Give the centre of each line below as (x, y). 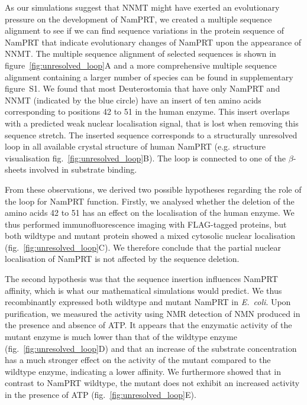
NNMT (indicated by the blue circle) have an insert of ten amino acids (133, 100)
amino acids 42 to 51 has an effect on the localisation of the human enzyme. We (150, 213)
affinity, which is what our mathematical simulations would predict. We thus (143, 290)
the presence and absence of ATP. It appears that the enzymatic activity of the (148, 325)
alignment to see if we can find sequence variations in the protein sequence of (145, 30)
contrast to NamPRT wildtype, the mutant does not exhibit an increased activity (152, 383)
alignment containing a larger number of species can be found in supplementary (149, 77)
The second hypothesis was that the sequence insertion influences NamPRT (141, 279)
